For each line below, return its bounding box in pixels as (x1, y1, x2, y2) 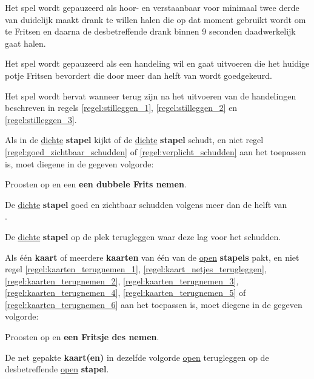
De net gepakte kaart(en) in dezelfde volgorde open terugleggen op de (5, 350, 269, 363)
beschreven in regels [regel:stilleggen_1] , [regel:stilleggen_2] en (5, 101, 238, 114)
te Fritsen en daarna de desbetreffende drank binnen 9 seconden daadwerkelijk (5, 25, 296, 38)
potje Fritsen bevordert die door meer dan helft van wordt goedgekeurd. (5, 69, 272, 81)
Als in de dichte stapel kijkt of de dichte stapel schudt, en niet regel (5, 133, 264, 146)
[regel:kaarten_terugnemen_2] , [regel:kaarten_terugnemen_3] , (5, 274, 239, 287)
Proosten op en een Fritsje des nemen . (5, 330, 159, 343)
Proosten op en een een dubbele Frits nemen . (5, 178, 187, 190)
